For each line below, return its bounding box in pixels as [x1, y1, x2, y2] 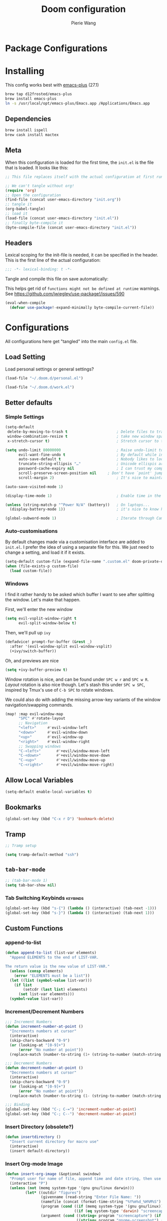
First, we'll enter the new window [5, 607, 73, 612]
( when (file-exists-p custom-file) [5, 564, 79, 569]
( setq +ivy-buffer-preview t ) [5, 667, 68, 672]
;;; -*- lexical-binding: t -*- [5, 267, 72, 272]
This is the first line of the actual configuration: [5, 257, 101, 263]
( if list [14, 982, 32, 987]
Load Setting [5, 353, 46, 362]
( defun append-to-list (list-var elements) [5, 950, 97, 956]
